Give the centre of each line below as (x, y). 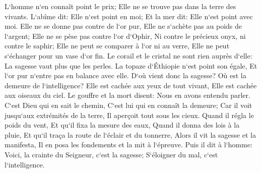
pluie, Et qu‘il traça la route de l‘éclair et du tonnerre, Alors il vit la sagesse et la (130, 134)
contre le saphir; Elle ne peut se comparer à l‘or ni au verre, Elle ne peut (117, 46)
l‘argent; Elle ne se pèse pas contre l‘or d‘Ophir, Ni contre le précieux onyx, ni (125, 36)
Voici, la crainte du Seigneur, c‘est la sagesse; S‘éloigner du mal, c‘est (111, 154)
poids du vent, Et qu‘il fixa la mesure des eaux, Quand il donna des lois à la (122, 125)
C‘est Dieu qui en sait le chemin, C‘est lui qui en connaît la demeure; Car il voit (128, 105)
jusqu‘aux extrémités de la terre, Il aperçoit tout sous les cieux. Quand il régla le (129, 115)
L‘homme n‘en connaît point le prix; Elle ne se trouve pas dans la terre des (120, 6)
